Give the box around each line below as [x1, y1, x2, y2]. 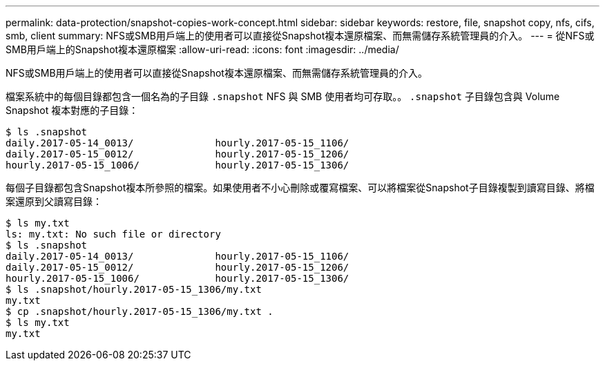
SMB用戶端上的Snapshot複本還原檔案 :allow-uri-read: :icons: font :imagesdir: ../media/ [6, 44, 399, 55]
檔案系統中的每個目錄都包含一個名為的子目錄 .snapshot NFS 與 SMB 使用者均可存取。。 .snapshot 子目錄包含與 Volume [6, 90, 560, 102]
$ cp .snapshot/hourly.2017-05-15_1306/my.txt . [6, 306, 273, 317]
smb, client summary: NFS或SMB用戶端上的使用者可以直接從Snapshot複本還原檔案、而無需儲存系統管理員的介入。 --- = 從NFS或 [6, 30, 595, 41]
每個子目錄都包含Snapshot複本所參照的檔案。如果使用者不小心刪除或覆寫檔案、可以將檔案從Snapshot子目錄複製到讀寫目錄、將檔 [6, 182, 595, 193]
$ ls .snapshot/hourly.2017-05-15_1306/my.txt [6, 284, 262, 295]
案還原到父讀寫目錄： [6, 195, 102, 207]
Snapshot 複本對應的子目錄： [6, 104, 139, 116]
